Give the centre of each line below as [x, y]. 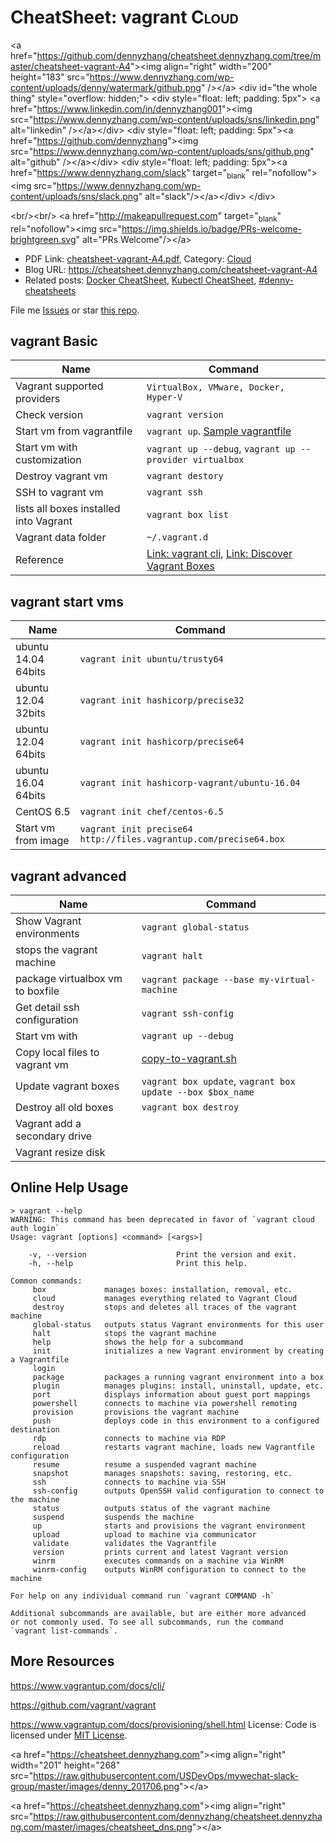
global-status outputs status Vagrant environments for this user [178, 1324]
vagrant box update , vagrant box [218, 1081]
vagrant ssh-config [188, 1013]
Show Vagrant [48, 921]
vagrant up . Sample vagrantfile [219, 431]
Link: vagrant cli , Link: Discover [219, 554]
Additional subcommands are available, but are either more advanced [158, 1613]
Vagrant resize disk [60, 1152]
